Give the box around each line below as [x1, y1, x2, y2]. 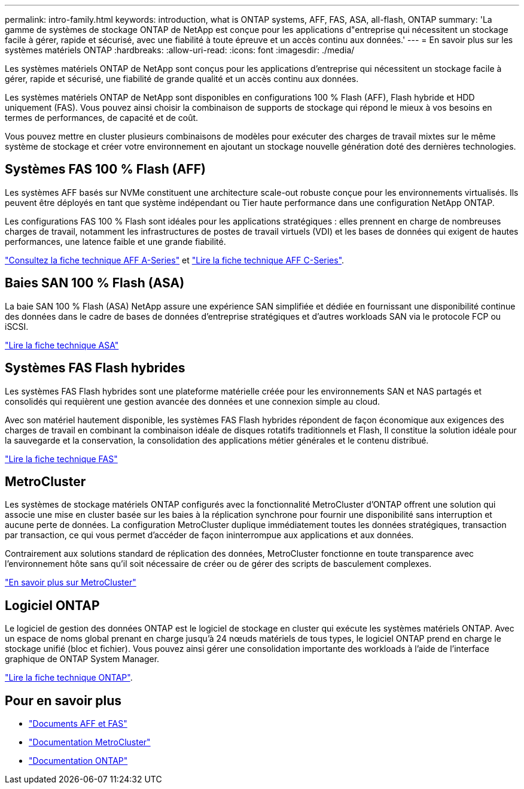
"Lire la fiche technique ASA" [5, 339, 119, 350]
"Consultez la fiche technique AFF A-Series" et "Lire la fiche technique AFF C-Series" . [5, 254, 345, 265]
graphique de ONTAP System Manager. [5, 654, 160, 664]
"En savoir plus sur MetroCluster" [5, 577, 136, 588]
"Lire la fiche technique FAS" [5, 453, 118, 464]
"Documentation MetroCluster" [29, 737, 151, 748]
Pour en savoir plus [5, 693, 122, 708]
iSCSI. [5, 321, 29, 332]
